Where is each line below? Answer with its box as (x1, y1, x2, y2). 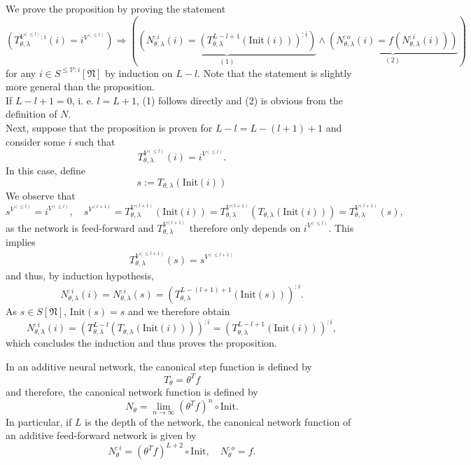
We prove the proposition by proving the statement (6, 1, 226, 15)
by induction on (105, 65, 173, 80)
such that (75, 134, 115, 148)
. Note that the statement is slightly (197, 65, 352, 80)
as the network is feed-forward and (6, 220, 154, 235)
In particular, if (6, 414, 72, 429)
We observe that (6, 188, 76, 203)
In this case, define (6, 163, 86, 178)
